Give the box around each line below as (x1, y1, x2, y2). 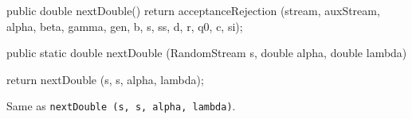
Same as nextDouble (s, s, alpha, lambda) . (6, 98, 236, 114)
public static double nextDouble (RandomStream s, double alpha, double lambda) (6, 44, 407, 61)
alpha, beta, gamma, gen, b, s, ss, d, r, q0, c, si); (6, 17, 243, 34)
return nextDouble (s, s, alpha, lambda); (6, 71, 204, 87)
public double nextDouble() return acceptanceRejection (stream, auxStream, (6, 2, 380, 18)
